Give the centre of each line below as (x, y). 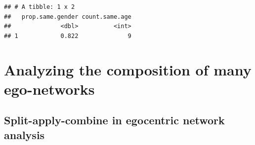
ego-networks (49, 89)
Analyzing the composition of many (128, 69)
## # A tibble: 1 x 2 (40, 7)
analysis (24, 134)
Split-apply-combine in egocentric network (114, 120)
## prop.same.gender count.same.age (68, 17)
